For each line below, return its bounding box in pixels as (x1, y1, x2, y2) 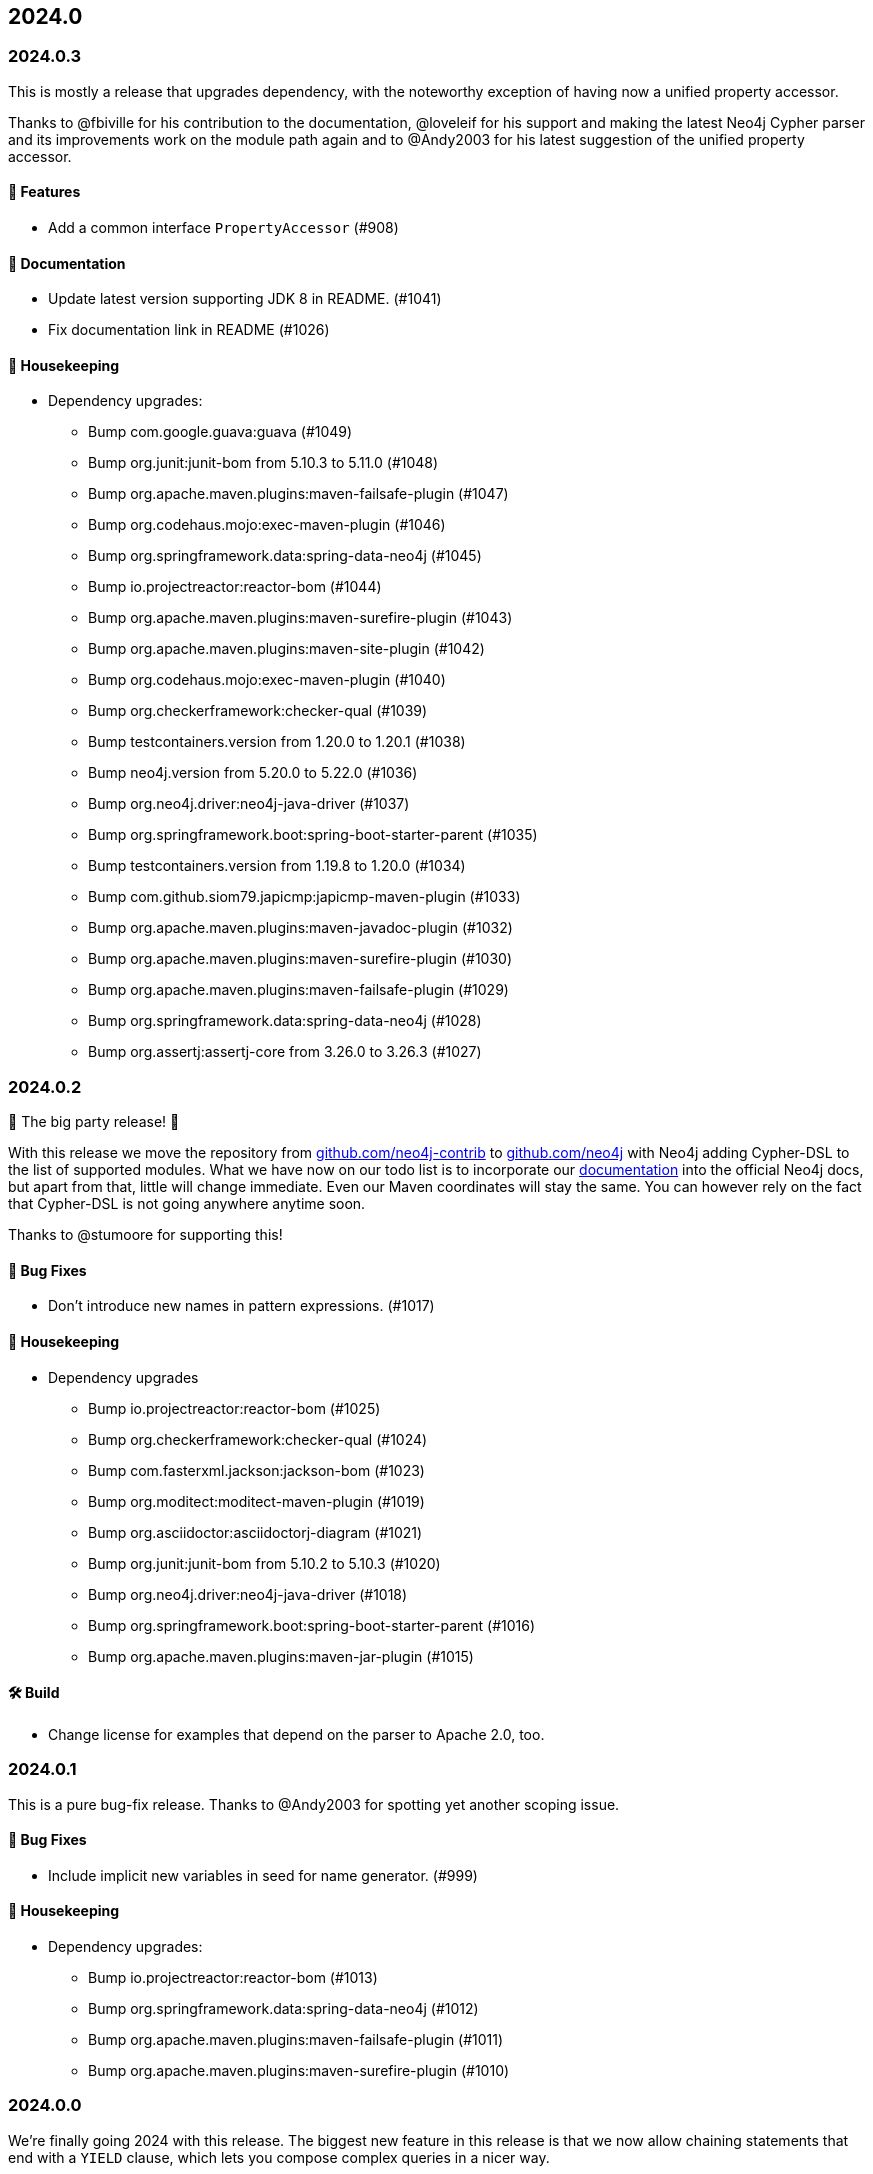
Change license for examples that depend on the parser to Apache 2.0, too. (48, 1725, 545, 1743)
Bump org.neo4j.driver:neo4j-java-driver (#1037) (88, 795, 410, 813)
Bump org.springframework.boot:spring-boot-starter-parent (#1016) (88, 1616, 536, 1634)
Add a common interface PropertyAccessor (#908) (48, 219, 399, 237)
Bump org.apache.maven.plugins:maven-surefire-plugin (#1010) (88, 2062, 510, 2080)
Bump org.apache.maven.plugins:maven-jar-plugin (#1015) (88, 1647, 474, 1665)
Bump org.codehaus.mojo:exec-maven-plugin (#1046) (88, 516, 446, 534)
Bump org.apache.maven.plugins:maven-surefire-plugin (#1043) (88, 609, 513, 627)
